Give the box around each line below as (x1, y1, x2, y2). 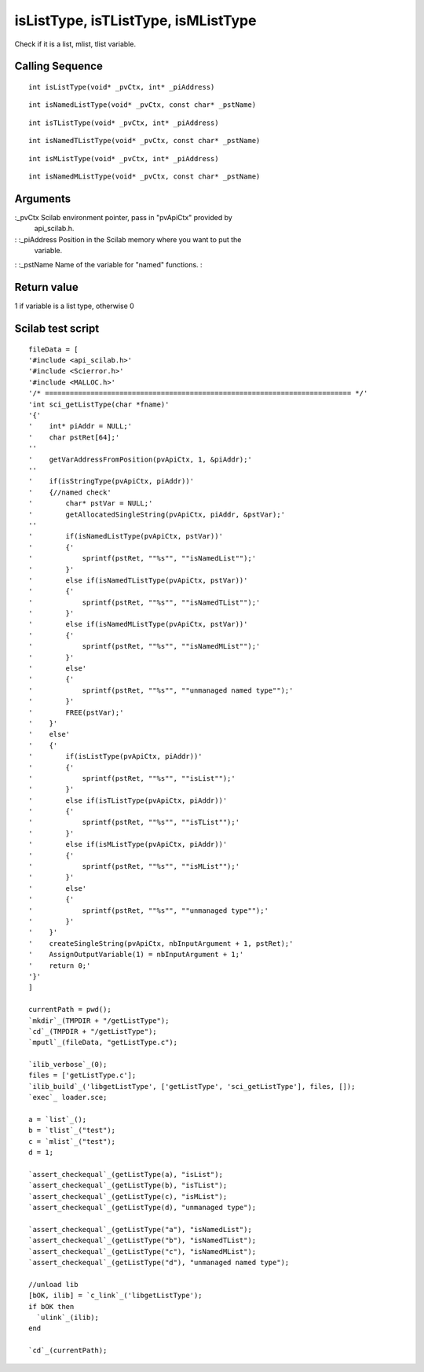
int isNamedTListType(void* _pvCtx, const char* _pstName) (28, 136, 261, 145)
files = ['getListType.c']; (28, 1071, 137, 1080)
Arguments (14, 192, 71, 205)
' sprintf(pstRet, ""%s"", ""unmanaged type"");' (28, 906, 269, 915)
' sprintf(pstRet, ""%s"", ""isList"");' (28, 774, 236, 782)
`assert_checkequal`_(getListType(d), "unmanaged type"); (28, 1203, 257, 1212)
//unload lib (28, 1280, 79, 1289)
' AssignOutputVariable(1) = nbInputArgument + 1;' (28, 950, 244, 959)
